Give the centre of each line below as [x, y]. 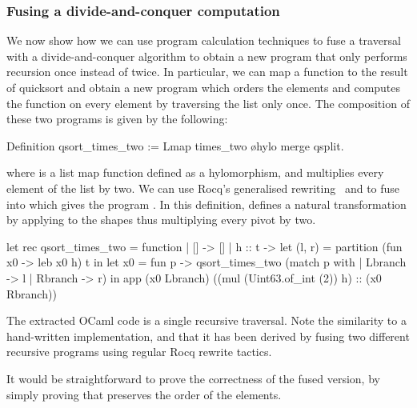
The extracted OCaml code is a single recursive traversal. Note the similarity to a [206, 320]
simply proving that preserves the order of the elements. [144, 394]
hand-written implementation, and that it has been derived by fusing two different [208, 336]
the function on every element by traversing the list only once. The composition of [208, 103]
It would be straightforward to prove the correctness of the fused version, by [193, 378]
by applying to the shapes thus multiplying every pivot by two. [161, 220]
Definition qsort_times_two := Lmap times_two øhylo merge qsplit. [175, 145]
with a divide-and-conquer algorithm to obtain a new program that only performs [207, 56]
